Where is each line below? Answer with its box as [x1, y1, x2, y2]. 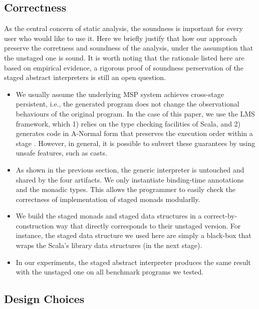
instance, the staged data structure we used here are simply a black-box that [16, 230, 251, 240]
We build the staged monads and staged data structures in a [16, 210, 202, 221]
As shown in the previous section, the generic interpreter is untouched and [16, 164, 244, 174]
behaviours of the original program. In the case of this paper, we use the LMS [16, 108, 255, 118]
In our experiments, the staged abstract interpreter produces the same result [16, 256, 251, 267]
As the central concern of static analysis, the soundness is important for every [4, 23, 243, 33]
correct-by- [204, 210, 237, 221]
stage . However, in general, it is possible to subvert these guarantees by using [16, 137, 255, 148]
